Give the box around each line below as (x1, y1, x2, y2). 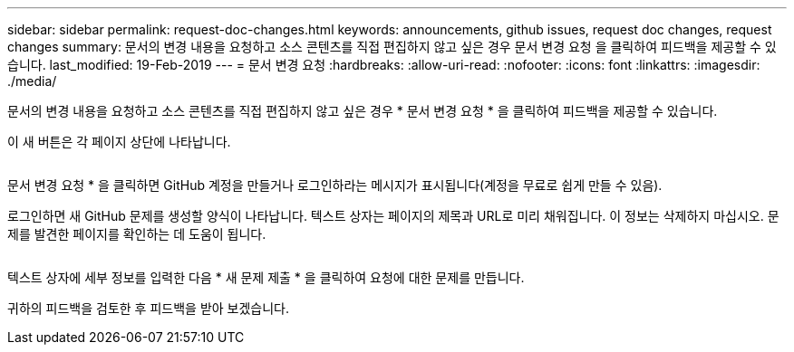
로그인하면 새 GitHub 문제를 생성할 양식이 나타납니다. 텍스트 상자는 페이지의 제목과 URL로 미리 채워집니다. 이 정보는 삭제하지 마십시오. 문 (7, 208, 779, 224)
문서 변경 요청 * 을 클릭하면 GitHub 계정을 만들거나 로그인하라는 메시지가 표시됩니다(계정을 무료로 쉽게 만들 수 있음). (7, 177, 663, 193)
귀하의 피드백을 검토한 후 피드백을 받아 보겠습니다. (7, 300, 290, 316)
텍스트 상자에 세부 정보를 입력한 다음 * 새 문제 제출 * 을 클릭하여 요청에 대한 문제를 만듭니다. (7, 270, 525, 285)
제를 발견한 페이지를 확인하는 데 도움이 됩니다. (7, 226, 266, 242)
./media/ (7, 73, 57, 89)
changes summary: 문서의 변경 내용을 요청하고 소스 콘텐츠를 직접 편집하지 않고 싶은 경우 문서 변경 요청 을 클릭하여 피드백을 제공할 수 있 (7, 39, 777, 54)
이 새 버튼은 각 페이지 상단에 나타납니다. (7, 134, 231, 149)
